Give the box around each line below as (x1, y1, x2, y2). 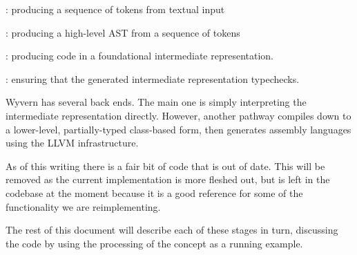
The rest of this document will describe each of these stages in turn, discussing (6, 223, 338, 237)
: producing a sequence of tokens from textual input (6, 2, 225, 16)
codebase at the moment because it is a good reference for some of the (6, 185, 303, 200)
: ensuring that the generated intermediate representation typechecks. (6, 71, 300, 86)
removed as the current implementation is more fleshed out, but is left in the (6, 172, 330, 187)
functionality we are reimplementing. (6, 199, 161, 214)
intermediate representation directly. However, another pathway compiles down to (6, 108, 351, 122)
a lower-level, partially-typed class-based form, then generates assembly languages (6, 122, 351, 136)
